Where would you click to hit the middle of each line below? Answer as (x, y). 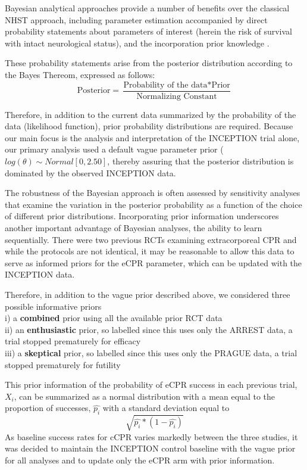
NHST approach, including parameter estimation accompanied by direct (136, 19)
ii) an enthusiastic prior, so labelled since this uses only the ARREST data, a (149, 329)
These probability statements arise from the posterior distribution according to (149, 63)
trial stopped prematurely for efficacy (73, 341)
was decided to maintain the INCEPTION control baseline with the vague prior (150, 448)
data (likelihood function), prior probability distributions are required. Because (149, 126)
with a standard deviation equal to (166, 408)
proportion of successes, (48, 408)
